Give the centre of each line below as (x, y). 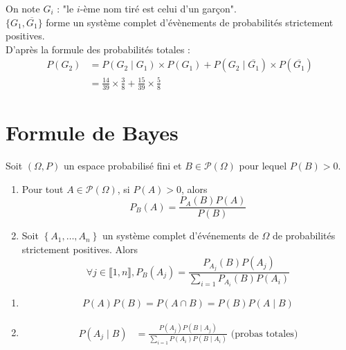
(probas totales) (264, 334)
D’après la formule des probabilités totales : (98, 49)
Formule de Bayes (92, 132)
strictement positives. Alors (80, 249)
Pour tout (43, 188)
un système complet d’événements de (181, 236)
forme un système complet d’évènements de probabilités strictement (190, 22)
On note (23, 8)
